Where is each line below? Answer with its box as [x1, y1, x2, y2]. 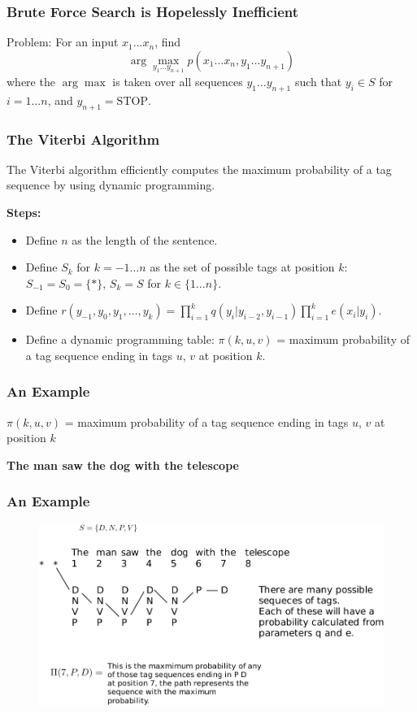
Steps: [7, 203, 41, 220]
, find [154, 33, 181, 50]
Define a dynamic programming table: [25, 331, 215, 348]
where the [7, 72, 55, 89]
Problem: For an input [7, 33, 119, 50]
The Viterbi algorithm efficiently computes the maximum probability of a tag [7, 160, 392, 177]
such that [294, 72, 342, 89]
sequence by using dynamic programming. [7, 176, 215, 193]
